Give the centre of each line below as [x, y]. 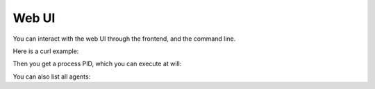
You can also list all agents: [52, 77]
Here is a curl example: [46, 51]
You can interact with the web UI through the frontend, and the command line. [124, 39]
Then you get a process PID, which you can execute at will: [97, 64]
